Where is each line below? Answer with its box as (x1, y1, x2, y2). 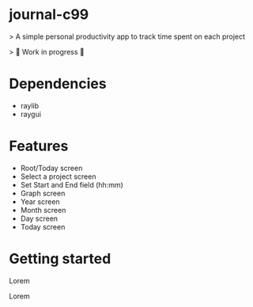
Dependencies (9, 75, 107, 93)
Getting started (9, 250, 111, 267)
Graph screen (20, 188, 66, 198)
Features (9, 137, 69, 155)
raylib (20, 100, 40, 110)
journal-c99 (9, 6, 89, 24)
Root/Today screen (20, 163, 83, 172)
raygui (20, 109, 42, 119)
